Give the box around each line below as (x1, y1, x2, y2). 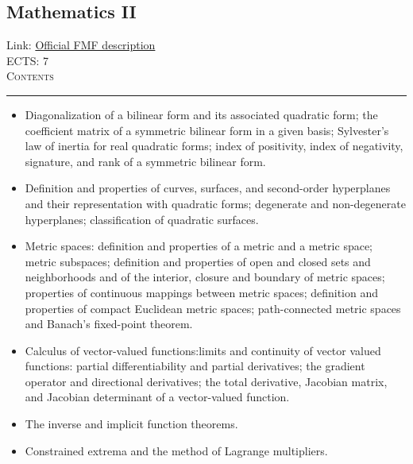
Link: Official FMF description (6, 37, 156, 53)
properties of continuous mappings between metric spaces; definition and (25, 284, 379, 300)
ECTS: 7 (6, 52, 49, 68)
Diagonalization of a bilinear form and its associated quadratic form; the (25, 106, 378, 122)
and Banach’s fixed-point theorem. (25, 315, 193, 332)
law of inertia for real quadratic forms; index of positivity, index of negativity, (25, 137, 403, 154)
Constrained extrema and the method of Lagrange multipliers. (25, 442, 328, 458)
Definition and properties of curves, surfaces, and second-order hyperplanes (25, 180, 391, 196)
